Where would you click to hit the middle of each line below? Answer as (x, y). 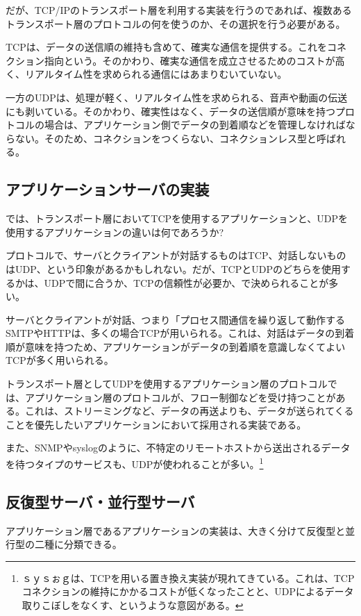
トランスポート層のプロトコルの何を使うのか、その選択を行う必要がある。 (176, 23)
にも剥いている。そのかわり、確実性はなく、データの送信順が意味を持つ (171, 111)
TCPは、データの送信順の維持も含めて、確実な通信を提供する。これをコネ (176, 47)
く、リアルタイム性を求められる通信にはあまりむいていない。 (146, 74)
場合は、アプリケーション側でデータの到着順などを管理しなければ (195, 125)
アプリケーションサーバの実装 (108, 189)
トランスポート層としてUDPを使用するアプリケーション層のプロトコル (167, 384)
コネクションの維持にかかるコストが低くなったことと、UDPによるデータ (188, 591)
